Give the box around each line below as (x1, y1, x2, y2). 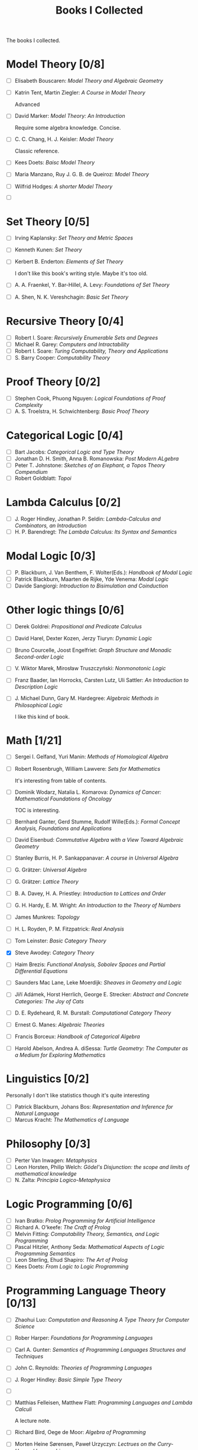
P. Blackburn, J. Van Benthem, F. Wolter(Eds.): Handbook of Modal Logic (14, 569, 193, 576)
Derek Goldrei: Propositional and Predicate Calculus (14, 623, 142, 630)
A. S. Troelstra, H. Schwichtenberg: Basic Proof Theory (14, 408, 150, 415)
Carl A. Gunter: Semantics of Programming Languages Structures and (14, 1346, 186, 1354)
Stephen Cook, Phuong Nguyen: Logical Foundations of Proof (14, 395, 165, 402)
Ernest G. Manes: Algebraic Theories (14, 1021, 105, 1028)
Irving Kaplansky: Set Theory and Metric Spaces (14, 234, 134, 241)
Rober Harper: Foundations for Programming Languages (14, 1335, 153, 1342)
